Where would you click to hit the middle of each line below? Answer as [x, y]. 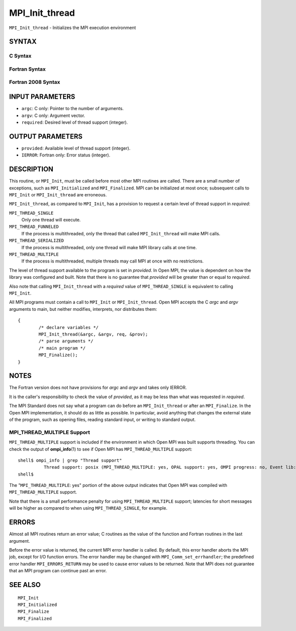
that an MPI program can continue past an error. [58, 571]
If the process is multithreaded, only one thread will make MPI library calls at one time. [109, 247]
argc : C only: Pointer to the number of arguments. [73, 109]
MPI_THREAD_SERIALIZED [37, 241]
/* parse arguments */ [66, 341]
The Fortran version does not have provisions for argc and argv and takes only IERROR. [98, 388]
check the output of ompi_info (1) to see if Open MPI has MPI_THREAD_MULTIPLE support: [101, 449]
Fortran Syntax [27, 69]
